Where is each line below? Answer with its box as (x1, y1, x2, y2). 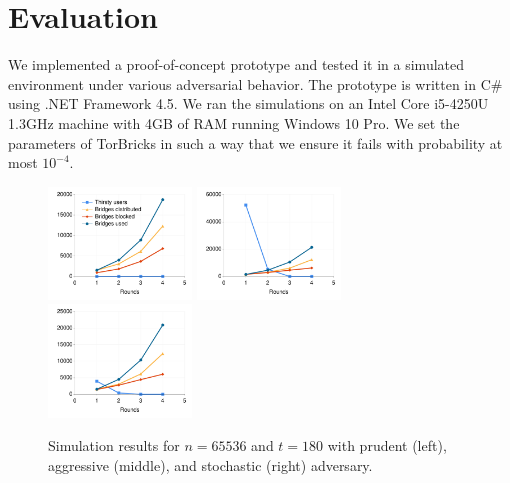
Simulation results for (48, 435, 180, 456)
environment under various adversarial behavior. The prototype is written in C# (8, 73, 503, 94)
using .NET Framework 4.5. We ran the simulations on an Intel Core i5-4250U (8, 93, 489, 114)
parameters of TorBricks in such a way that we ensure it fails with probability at (8, 132, 503, 153)
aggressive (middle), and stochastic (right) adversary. (48, 454, 373, 475)
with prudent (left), (327, 435, 447, 456)
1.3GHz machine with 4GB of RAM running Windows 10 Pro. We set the (8, 112, 460, 133)
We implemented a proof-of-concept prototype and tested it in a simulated (8, 54, 465, 75)
